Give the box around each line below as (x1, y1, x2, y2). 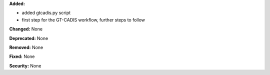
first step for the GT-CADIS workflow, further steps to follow (21, 16, 145, 22)
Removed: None (9, 44, 43, 50)
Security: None (9, 62, 41, 68)
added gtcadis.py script (21, 10, 71, 16)
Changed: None (9, 26, 42, 32)
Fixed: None (9, 53, 35, 59)
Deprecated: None (9, 35, 48, 41)
